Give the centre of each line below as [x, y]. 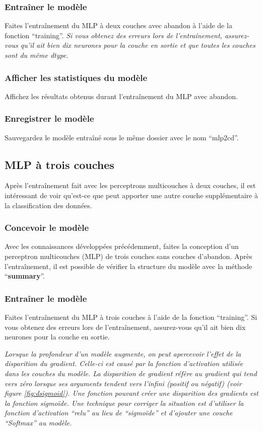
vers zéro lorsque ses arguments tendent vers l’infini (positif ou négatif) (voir [123, 383]
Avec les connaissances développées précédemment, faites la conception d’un [122, 246]
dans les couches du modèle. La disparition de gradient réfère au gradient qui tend [131, 373]
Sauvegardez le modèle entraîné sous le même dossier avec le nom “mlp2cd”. [122, 137]
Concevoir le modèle [47, 228]
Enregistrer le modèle [49, 118]
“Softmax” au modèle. [38, 422]
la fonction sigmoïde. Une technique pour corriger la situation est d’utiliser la [124, 403]
